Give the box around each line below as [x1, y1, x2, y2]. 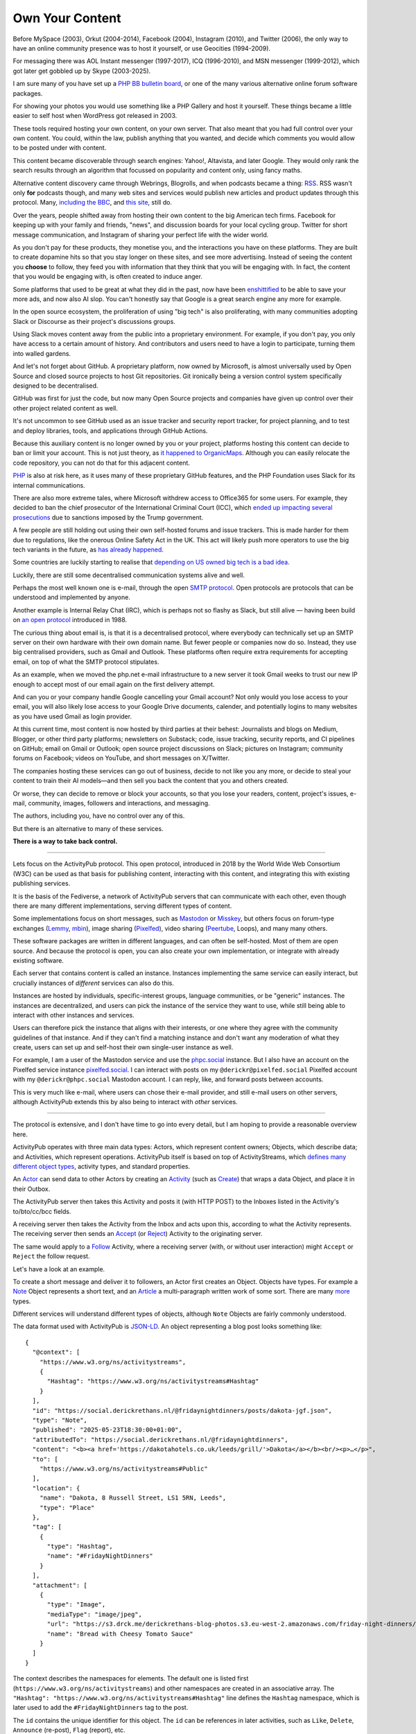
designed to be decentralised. [12, 381, 98, 390]
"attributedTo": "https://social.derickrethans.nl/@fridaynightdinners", [32, 1436, 288, 1443]
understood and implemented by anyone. [12, 593, 131, 601]
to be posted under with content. [12, 144, 107, 152]
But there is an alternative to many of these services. [12, 824, 164, 832]
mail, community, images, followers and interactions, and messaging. [12, 798, 211, 807]
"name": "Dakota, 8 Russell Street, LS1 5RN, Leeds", [39, 1494, 227, 1502]
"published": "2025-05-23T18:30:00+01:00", [32, 1426, 183, 1434]
